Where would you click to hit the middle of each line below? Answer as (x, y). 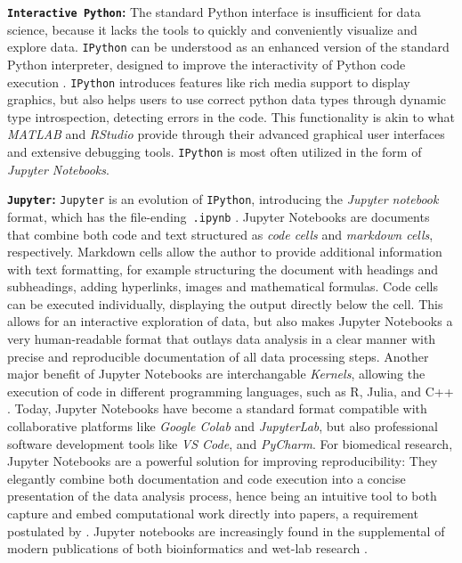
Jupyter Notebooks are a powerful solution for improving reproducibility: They (223, 461)
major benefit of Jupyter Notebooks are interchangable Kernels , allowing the (216, 374)
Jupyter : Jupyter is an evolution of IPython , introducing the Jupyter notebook (223, 199)
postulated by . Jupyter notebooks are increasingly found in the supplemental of (226, 530)
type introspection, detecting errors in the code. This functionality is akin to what (231, 116)
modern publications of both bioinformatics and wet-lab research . (187, 548)
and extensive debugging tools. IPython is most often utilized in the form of (215, 151)
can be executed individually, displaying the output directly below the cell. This (225, 303)
